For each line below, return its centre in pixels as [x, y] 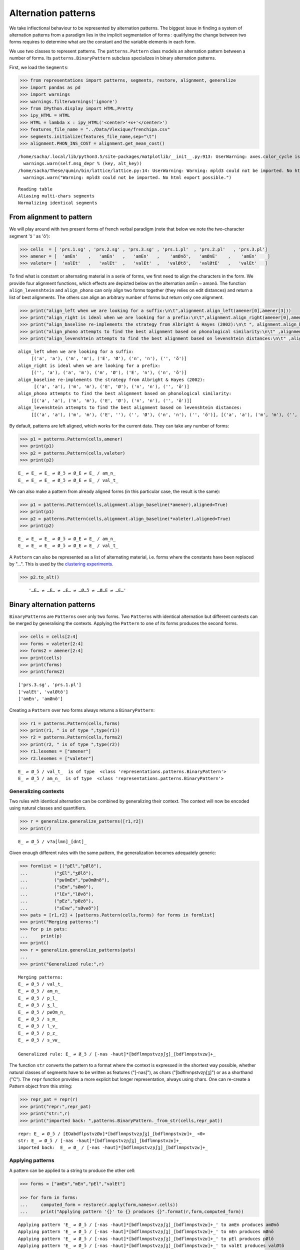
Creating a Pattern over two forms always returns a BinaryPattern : [82, 710]
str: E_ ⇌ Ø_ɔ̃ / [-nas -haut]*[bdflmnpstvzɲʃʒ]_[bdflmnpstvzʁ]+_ [100, 1141]
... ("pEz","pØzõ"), [57, 901]
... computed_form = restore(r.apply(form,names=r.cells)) [99, 1204]
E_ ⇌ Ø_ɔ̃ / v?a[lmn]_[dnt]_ [52, 841]
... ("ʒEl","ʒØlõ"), [57, 873]
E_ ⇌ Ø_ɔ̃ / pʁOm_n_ [42, 1012]
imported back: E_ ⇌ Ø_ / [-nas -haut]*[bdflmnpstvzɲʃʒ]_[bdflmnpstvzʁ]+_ [113, 1148]
